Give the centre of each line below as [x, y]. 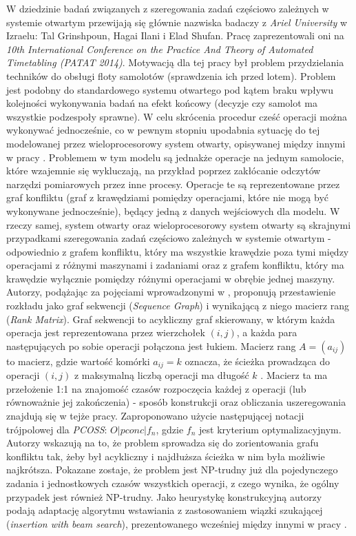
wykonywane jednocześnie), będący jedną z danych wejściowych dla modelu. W [173, 210]
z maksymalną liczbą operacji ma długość [161, 375]
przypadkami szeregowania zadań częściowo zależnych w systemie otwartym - [169, 238]
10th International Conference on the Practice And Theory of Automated [160, 49]
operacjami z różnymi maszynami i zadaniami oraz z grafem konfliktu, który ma [175, 265]
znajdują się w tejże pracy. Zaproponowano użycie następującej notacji [155, 416]
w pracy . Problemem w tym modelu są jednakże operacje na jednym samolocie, [175, 157]
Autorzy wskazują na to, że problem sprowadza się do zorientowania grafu [163, 443]
